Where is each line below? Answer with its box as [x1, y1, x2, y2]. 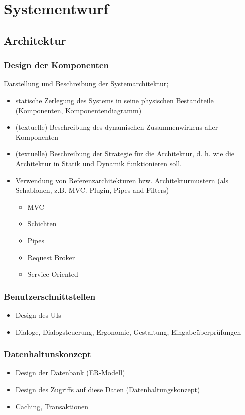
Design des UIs [15, 309, 61, 320]
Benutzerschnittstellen [4, 290, 96, 302]
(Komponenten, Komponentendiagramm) [15, 105, 142, 115]
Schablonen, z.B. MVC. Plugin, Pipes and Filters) [15, 185, 169, 195]
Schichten [27, 218, 57, 229]
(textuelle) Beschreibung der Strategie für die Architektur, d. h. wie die [15, 148, 235, 159]
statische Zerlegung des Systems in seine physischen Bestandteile [15, 95, 214, 105]
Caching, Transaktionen [15, 401, 88, 411]
